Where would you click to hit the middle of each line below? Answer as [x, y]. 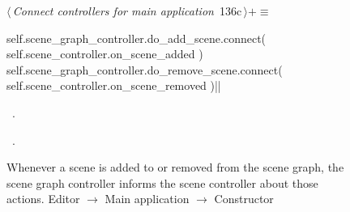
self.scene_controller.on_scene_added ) [105, 54]
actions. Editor [43, 199]
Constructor [244, 199]
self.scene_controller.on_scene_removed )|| [114, 85]
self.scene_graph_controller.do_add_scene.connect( [137, 38]
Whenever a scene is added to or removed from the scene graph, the [175, 167]
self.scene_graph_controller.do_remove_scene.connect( [145, 69]
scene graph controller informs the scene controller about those [162, 182]
